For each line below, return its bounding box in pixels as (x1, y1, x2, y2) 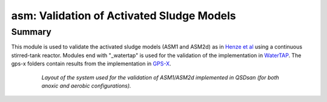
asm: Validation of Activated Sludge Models (11, 9, 236, 22)
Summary (11, 26, 51, 37)
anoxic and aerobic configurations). (41, 82, 131, 89)
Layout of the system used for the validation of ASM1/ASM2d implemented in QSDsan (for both (41, 74, 280, 81)
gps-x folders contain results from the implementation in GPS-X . (11, 60, 172, 67)
